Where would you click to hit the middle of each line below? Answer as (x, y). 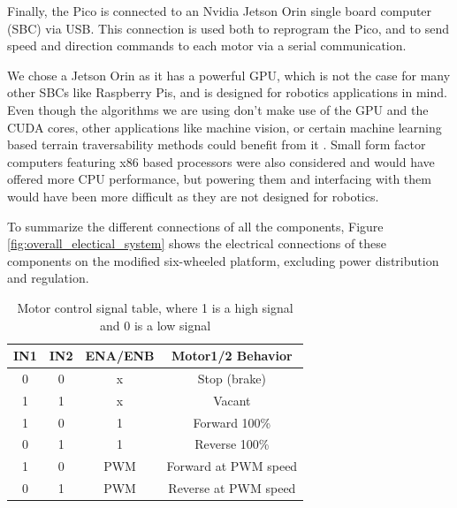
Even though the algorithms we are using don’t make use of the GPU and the (218, 109)
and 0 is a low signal (156, 325)
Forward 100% (232, 422)
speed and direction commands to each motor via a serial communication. (207, 45)
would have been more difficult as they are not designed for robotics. (193, 196)
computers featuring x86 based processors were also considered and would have (221, 161)
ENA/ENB (120, 356)
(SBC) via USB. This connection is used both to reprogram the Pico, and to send (228, 28)
